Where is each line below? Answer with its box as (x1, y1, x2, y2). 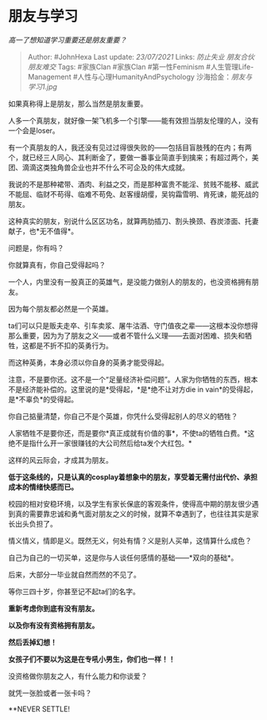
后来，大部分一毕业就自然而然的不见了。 (8, 569, 141, 579)
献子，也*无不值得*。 (8, 226, 79, 236)
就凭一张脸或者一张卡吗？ (8, 688, 92, 698)
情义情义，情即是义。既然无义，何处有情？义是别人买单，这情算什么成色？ (8, 535, 252, 546)
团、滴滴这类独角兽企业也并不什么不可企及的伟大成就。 (8, 162, 189, 172)
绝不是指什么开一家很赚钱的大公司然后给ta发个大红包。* (8, 438, 192, 448)
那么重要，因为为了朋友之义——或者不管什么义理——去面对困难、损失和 (8, 331, 245, 340)
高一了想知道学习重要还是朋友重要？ (8, 35, 127, 45)
